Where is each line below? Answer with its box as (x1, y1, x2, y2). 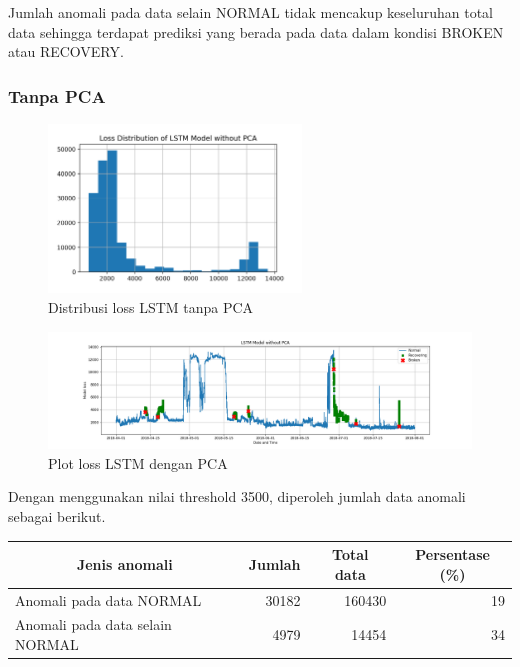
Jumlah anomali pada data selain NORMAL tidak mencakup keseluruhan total (8, 2, 493, 22)
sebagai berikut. (8, 505, 106, 526)
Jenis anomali (76, 553, 173, 574)
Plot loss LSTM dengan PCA (48, 452, 228, 473)
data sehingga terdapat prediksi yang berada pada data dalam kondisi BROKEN (8, 21, 504, 42)
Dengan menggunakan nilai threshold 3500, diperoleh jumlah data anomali (8, 486, 466, 507)
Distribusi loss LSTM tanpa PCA (48, 297, 254, 318)
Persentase (415, 544, 490, 565)
